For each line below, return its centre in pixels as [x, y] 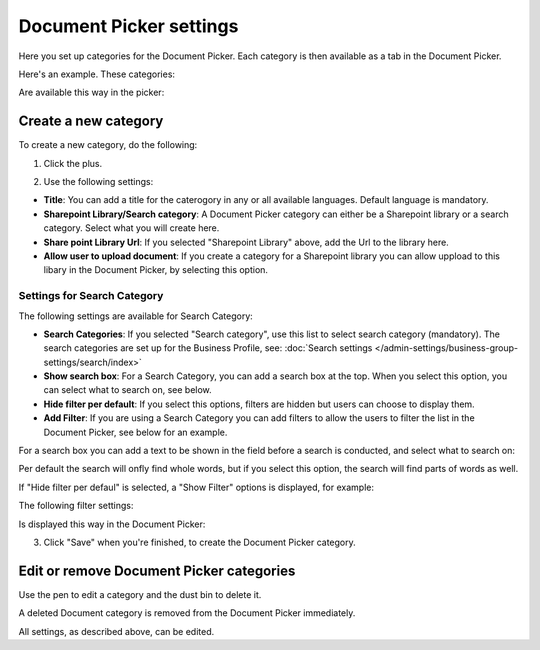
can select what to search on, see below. [127, 390]
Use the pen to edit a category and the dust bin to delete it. [140, 594]
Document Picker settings [128, 26]
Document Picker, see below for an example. [135, 432]
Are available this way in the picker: [91, 92]
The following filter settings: [76, 506]
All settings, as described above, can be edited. [116, 631]
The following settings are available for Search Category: [136, 316]
